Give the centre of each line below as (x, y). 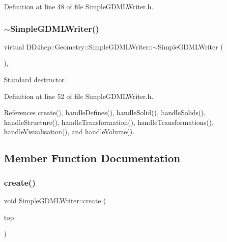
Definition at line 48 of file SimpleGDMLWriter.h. (79, 6)
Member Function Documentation (92, 158)
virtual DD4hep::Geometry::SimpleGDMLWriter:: (78, 46)
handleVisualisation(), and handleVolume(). (69, 132)
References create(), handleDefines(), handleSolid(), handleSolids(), (105, 112)
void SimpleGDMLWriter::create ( (55, 200)
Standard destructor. (35, 79)
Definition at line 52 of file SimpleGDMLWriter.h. (79, 96)
